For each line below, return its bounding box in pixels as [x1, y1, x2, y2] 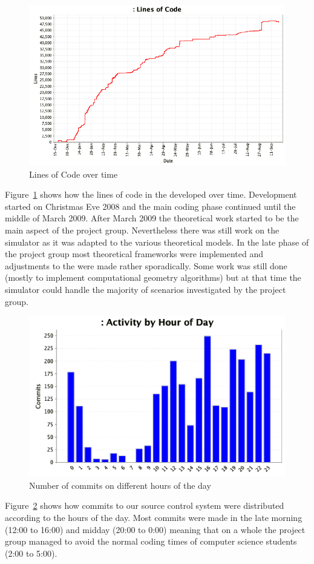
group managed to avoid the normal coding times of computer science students [5, 535, 297, 548]
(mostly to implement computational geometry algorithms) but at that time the [5, 271, 301, 284]
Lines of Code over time [29, 167, 118, 180]
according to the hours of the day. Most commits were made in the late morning [5, 511, 303, 523]
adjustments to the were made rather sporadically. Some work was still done [5, 259, 287, 272]
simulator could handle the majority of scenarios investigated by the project [5, 283, 286, 295]
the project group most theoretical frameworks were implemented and [5, 247, 263, 260]
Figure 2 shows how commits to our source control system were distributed [5, 499, 284, 512]
